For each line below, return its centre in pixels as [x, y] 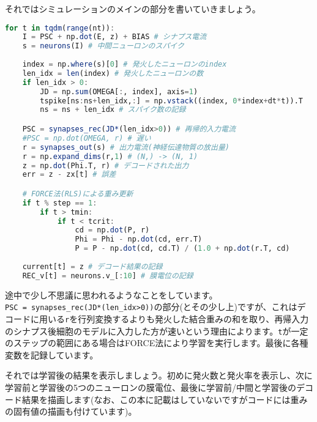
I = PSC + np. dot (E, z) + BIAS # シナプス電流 [114, 37]
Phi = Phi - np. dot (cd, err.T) [139, 239]
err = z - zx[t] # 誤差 [69, 175]
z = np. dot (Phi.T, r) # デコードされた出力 [106, 165]
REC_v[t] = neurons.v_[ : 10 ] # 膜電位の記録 [108, 276]
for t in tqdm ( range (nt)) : [60, 28]
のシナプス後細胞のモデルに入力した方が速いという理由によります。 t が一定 [157, 331]
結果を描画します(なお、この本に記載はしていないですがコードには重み [165, 399]
